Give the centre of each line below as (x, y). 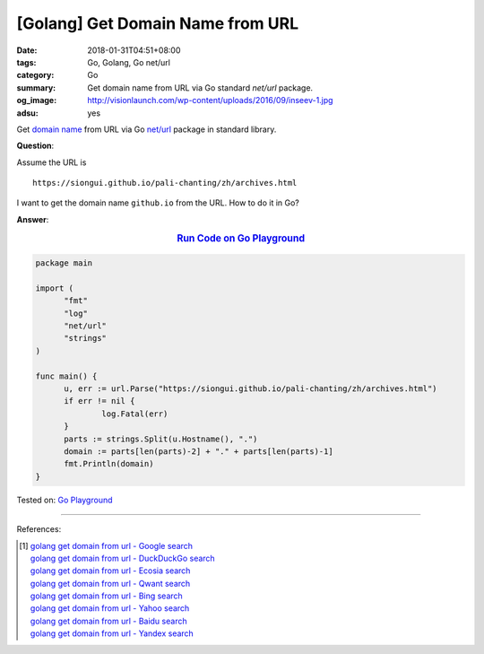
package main (64, 263)
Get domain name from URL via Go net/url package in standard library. (147, 129)
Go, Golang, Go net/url (129, 62)
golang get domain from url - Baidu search (108, 621)
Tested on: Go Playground (65, 500)
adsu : (28, 113)
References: (39, 529)
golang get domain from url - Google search (111, 545)
